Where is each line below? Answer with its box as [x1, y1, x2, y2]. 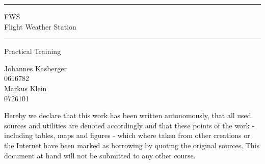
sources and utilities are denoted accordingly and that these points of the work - [4, 120, 255, 130]
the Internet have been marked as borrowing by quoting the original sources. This [4, 140, 260, 150]
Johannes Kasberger [4, 63, 67, 73]
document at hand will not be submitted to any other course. [4, 150, 196, 160]
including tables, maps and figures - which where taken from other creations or [4, 130, 250, 141]
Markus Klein [4, 83, 47, 93]
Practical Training [4, 46, 61, 57]
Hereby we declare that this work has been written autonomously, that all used [4, 110, 251, 121]
